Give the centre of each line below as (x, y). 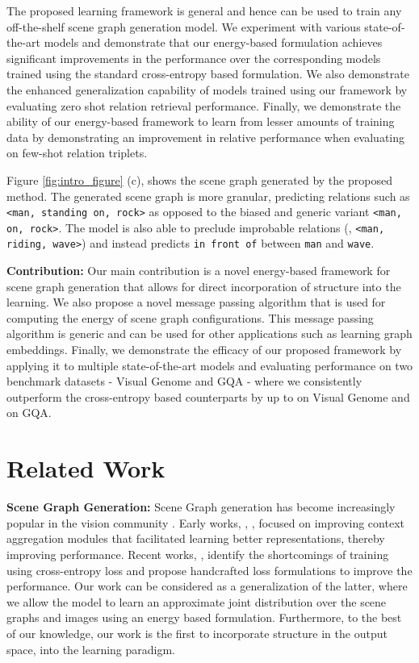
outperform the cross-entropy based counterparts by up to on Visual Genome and (208, 396)
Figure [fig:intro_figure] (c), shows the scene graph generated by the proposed (199, 179)
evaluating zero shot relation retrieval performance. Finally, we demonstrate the (204, 105)
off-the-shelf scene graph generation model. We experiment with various (184, 26)
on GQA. (29, 413)
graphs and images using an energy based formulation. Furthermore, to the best (204, 617)
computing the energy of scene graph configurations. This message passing (190, 317)
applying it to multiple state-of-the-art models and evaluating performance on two (210, 365)
